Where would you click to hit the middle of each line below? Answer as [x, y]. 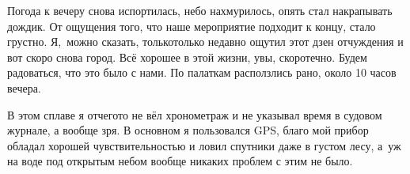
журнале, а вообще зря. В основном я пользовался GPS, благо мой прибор [188, 130]
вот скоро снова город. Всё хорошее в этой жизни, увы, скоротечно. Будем [187, 57]
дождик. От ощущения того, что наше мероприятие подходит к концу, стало [192, 26]
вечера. [24, 87]
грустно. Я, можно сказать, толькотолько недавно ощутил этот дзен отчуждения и [205, 42]
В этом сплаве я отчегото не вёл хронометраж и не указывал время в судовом [195, 114]
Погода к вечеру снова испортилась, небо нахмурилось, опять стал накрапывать [200, 10]
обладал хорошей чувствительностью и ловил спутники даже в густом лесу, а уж [204, 145]
